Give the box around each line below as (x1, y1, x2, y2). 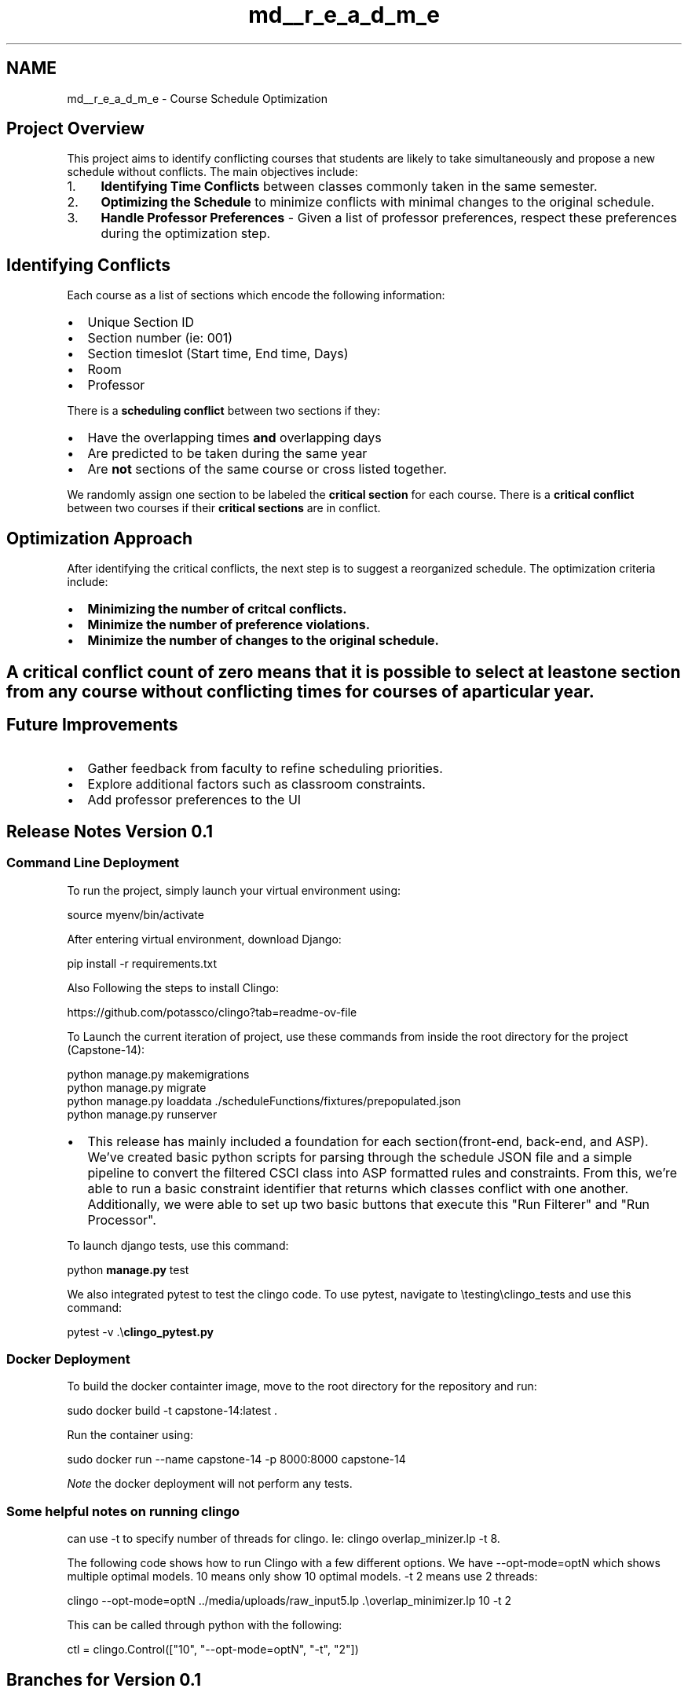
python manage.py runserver (67, 1107, 218, 1121)
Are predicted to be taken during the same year (87, 445, 368, 462)
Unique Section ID (87, 314, 195, 331)
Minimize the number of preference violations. (87, 617, 371, 633)
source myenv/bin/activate (67, 907, 204, 921)
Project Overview (6, 119, 145, 139)
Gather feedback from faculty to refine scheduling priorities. (87, 760, 443, 777)
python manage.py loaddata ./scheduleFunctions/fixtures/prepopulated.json (67, 1093, 461, 1108)
